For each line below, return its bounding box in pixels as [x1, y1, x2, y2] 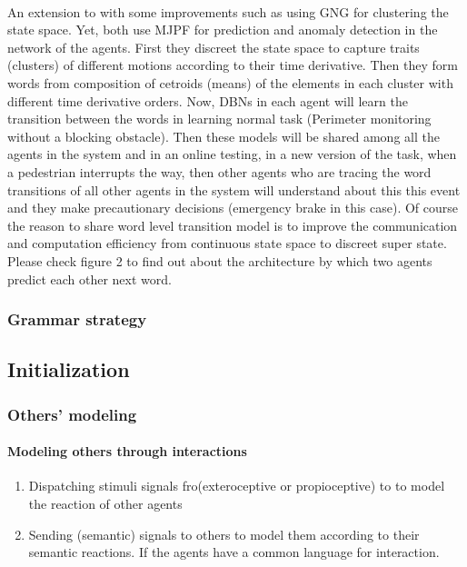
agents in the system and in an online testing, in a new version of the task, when [7, 144, 457, 164]
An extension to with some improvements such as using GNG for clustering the [7, 2, 449, 21]
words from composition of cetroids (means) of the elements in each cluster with [7, 73, 453, 92]
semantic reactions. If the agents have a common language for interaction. [28, 542, 440, 562]
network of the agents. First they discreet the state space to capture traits [7, 37, 420, 56]
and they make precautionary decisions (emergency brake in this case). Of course [7, 198, 458, 217]
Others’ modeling [7, 403, 137, 425]
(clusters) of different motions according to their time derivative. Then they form [7, 55, 458, 75]
